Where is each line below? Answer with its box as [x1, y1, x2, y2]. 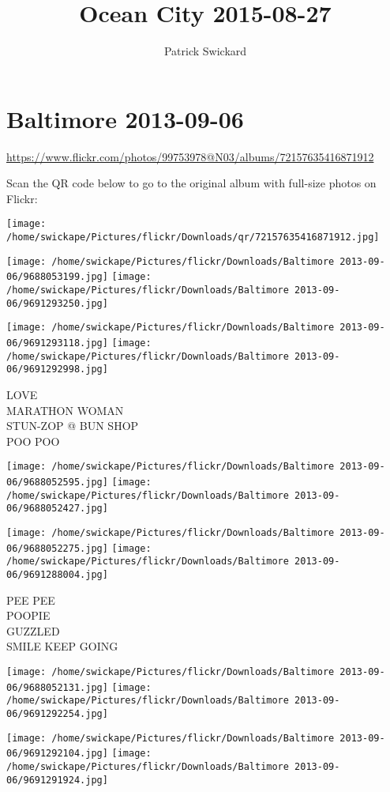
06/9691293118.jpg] [6, 338, 108, 349]
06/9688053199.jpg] [6, 271, 108, 283]
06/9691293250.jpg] [6, 297, 108, 309]
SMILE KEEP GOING [6, 638, 118, 654]
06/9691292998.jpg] [6, 364, 108, 375]
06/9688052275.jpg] [6, 542, 108, 554]
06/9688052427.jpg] [6, 503, 108, 515]
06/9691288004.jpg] [6, 568, 108, 580]
